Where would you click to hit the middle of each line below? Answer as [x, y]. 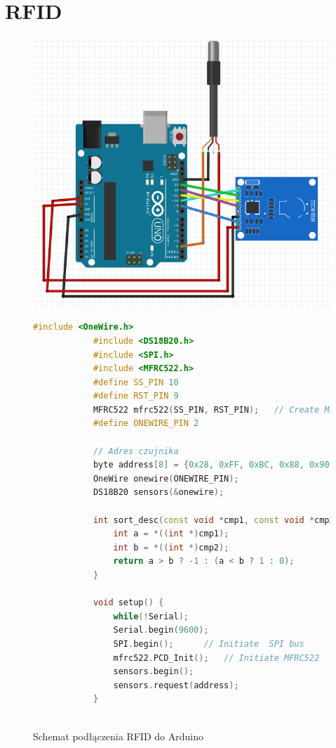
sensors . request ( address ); [176, 685]
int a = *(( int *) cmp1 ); [171, 534]
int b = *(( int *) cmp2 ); [171, 547]
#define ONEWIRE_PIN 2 [146, 424]
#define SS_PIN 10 [136, 382]
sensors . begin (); [154, 672]
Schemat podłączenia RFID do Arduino [118, 736]
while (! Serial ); [151, 616]
